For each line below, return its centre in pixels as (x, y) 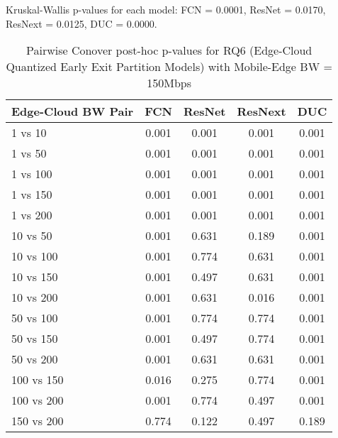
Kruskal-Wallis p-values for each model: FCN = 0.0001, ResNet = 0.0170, (166, 9)
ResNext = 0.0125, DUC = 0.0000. (81, 23)
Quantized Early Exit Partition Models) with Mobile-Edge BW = (169, 67)
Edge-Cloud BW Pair (73, 111)
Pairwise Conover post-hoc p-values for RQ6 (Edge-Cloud (169, 50)
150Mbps (169, 83)
